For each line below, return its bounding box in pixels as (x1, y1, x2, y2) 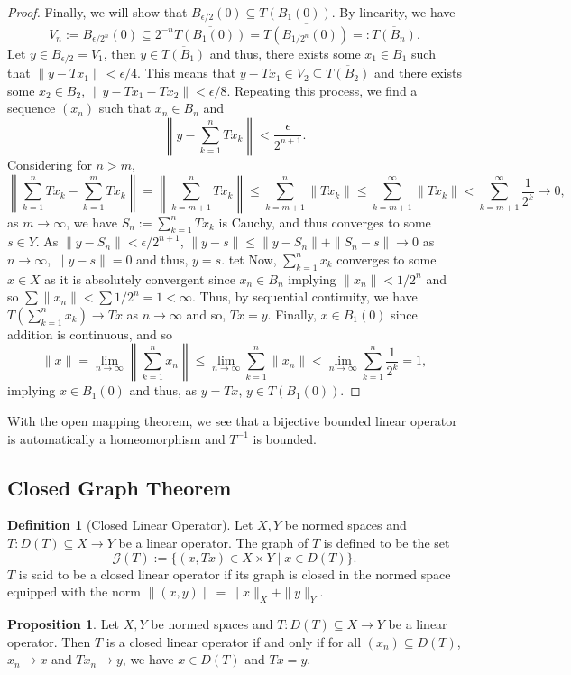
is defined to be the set (323, 533, 450, 552)
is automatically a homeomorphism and (7, 429, 226, 448)
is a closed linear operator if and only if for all (106, 632, 362, 651)
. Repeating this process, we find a (226, 80, 418, 99)
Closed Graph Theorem (7, 473, 232, 501)
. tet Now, (221, 249, 277, 268)
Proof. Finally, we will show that (7, 3, 188, 21)
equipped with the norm (7, 582, 141, 601)
